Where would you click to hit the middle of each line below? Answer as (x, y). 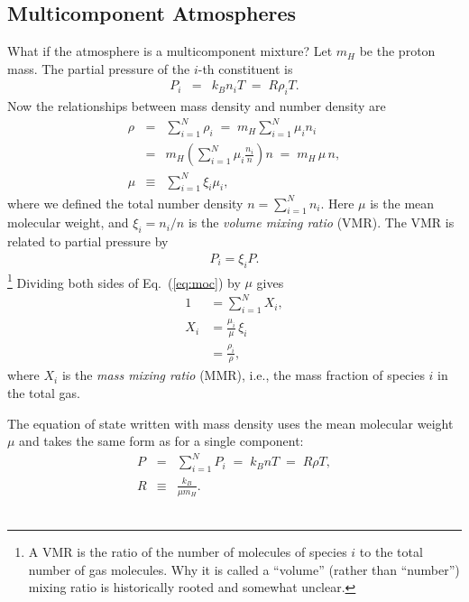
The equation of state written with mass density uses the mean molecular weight (230, 423)
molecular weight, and (68, 222)
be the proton (397, 51)
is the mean (402, 203)
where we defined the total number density (125, 203)
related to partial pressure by (88, 241)
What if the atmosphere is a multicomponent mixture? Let (170, 51)
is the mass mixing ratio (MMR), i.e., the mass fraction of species (243, 375)
